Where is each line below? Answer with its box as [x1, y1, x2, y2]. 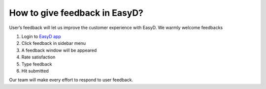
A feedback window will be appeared [21, 47, 97, 53]
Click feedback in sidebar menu [21, 40, 86, 46]
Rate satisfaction [21, 54, 56, 60]
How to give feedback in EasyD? [9, 7, 144, 18]
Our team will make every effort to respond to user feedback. [9, 77, 133, 83]
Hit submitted [21, 68, 49, 74]
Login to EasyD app [21, 33, 61, 39]
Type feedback [21, 61, 52, 67]
